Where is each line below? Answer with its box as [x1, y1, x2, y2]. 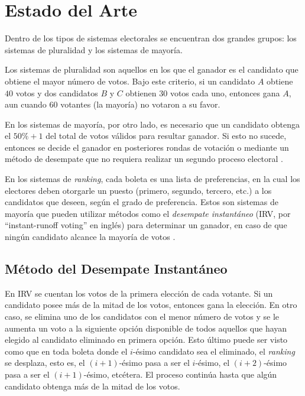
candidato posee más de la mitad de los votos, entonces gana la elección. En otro [5, 298, 297, 311]
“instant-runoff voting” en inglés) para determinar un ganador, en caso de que [5, 219, 287, 231]
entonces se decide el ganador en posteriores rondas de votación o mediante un [5, 141, 289, 153]
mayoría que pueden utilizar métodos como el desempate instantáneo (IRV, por [5, 207, 291, 219]
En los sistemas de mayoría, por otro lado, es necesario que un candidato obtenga [5, 118, 300, 130]
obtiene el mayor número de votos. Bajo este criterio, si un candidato [5, 74, 255, 87]
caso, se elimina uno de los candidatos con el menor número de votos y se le [5, 310, 280, 323]
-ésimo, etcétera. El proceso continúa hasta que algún [83, 368, 277, 380]
